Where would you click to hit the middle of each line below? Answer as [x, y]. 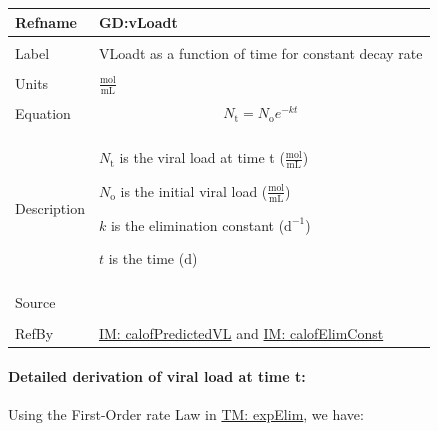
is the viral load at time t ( [202, 157]
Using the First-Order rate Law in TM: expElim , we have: [186, 414]
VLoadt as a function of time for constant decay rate [260, 52]
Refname [46, 21]
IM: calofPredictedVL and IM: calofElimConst [241, 332]
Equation [43, 113]
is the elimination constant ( [197, 224]
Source [35, 302]
